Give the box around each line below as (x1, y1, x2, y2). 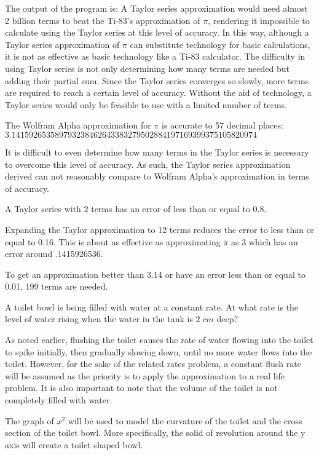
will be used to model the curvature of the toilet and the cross (68, 414, 302, 427)
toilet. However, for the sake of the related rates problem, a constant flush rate (5, 357, 301, 370)
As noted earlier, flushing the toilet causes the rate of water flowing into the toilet (5, 333, 313, 346)
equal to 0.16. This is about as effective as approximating (5, 235, 221, 248)
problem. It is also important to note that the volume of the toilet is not (5, 381, 278, 394)
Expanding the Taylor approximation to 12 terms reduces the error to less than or (5, 223, 315, 235)
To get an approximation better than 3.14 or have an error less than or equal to (5, 267, 305, 280)
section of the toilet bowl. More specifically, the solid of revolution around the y (5, 426, 305, 439)
